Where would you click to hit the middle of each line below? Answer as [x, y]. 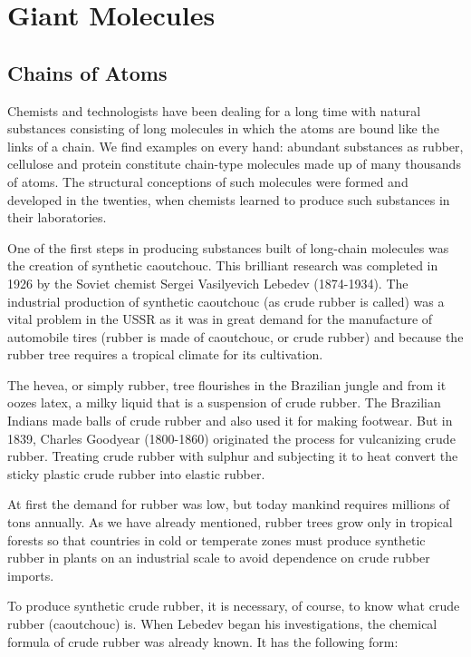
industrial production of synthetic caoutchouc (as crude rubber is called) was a [226, 301]
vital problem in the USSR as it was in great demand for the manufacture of [220, 319]
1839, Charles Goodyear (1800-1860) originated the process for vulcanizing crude [231, 438]
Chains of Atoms [87, 72]
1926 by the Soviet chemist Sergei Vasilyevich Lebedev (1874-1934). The [208, 283]
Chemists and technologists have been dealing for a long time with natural [214, 110]
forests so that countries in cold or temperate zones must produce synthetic [216, 539]
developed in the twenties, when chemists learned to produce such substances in [229, 199]
